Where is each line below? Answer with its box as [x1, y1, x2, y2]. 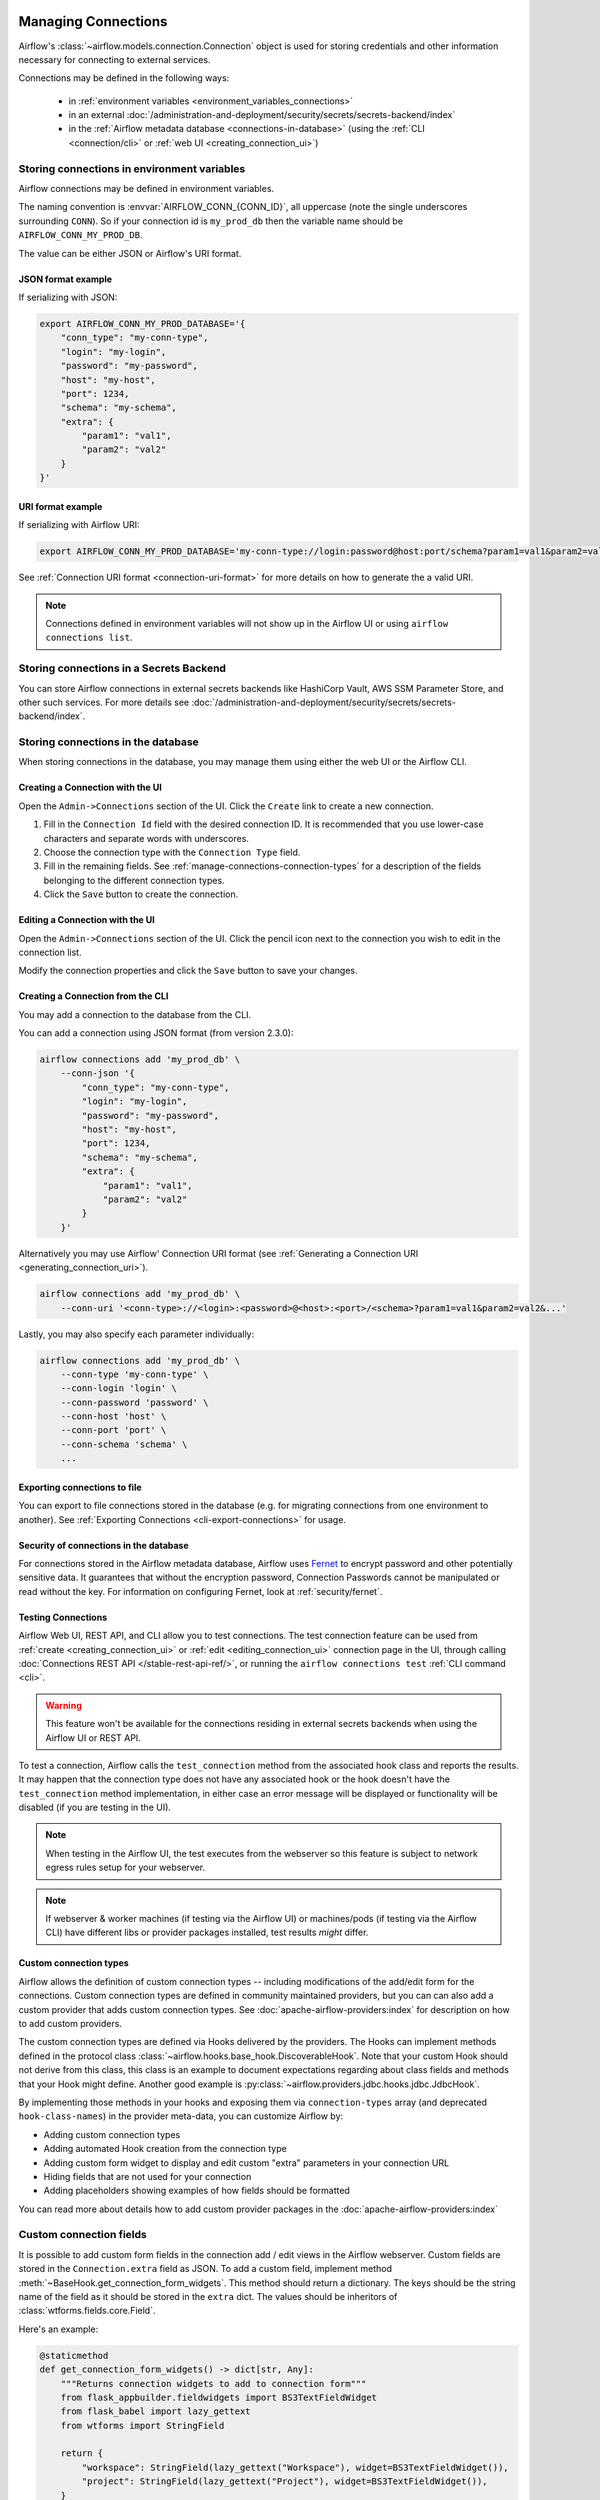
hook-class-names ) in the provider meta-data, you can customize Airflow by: [18, 2110, 344, 2122]
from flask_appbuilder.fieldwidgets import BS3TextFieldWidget [60, 2391, 378, 2403]
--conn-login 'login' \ [60, 1383, 177, 1394]
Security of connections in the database [18, 1539, 189, 1551]
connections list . [45, 631, 133, 644]
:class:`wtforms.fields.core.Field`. [18, 2305, 156, 2317]
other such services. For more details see [18, 696, 190, 708]
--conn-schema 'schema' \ [60, 1438, 188, 1450]
